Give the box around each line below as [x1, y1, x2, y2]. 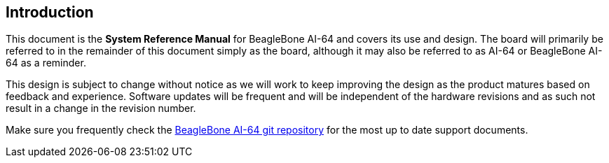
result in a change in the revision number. [6, 102, 196, 115]
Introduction [6, 3, 94, 21]
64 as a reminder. [6, 57, 86, 69]
